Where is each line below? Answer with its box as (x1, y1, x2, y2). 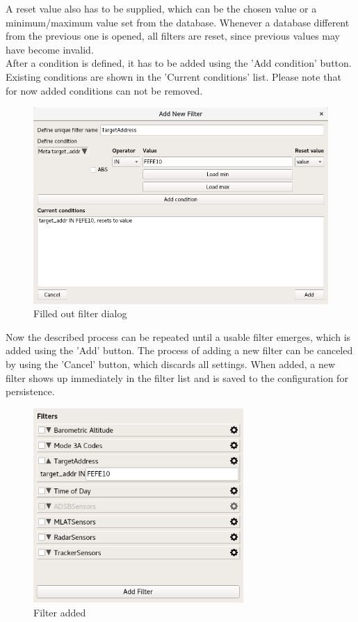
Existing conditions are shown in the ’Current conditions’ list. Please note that (6, 69, 341, 83)
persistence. (6, 384, 55, 399)
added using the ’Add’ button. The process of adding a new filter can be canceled (6, 343, 353, 358)
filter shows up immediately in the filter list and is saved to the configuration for (6, 370, 348, 385)
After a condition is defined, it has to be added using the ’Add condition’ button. (6, 56, 352, 70)
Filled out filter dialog (33, 306, 127, 321)
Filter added (33, 605, 86, 619)
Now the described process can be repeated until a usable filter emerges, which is (6, 329, 351, 344)
